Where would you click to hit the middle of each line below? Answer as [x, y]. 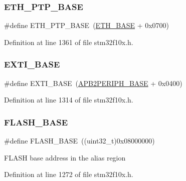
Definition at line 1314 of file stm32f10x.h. [69, 100]
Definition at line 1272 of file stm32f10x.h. [69, 174]
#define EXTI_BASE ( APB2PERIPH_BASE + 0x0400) [93, 83]
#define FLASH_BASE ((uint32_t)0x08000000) [79, 141]
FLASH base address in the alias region [65, 157]
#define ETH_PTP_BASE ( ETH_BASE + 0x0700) [87, 25]
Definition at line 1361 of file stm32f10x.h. [69, 42]
